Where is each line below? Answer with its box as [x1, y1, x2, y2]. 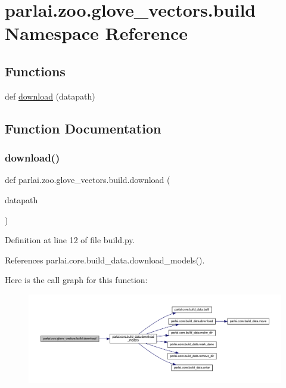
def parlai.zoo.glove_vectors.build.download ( [5, 173, 170, 186]
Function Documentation [5, 119, 161, 137]
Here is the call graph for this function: [5, 274, 148, 286]
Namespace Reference [5, 21, 188, 45]
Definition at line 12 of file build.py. [5, 234, 135, 246]
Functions [5, 61, 66, 80]
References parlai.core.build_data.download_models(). [5, 253, 205, 266]
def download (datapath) [5, 89, 95, 102]
